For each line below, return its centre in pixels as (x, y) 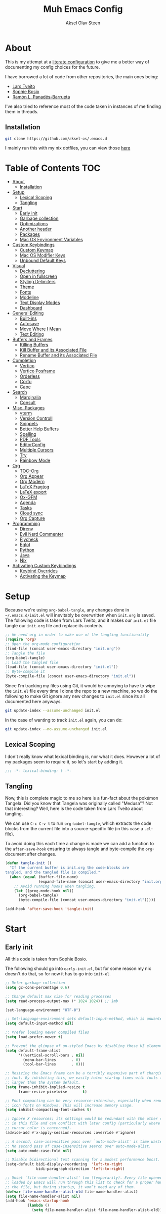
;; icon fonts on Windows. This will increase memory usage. (69, 1105)
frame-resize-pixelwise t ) (53, 1092)
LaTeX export (33, 492)
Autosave (29, 324)
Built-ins (28, 318)
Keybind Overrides (39, 571)
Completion (24, 360)
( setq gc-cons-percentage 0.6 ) (37, 987)
